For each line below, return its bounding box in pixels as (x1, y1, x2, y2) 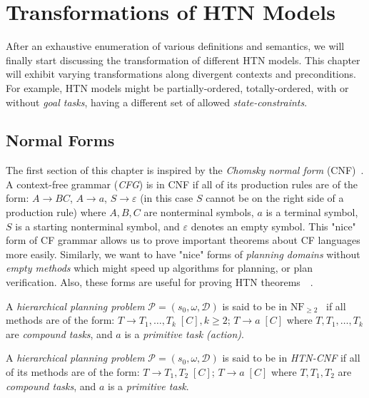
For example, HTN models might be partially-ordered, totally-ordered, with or (6, 80, 349, 95)
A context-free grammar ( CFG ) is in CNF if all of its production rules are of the (6, 176, 358, 191)
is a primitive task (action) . (124, 326, 245, 341)
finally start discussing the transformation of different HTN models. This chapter (6, 52, 360, 67)
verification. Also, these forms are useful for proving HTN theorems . (6, 275, 313, 290)
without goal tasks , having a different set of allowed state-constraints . (6, 94, 308, 109)
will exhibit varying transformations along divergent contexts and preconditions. (6, 66, 356, 81)
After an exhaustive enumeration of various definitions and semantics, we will (6, 39, 345, 53)
